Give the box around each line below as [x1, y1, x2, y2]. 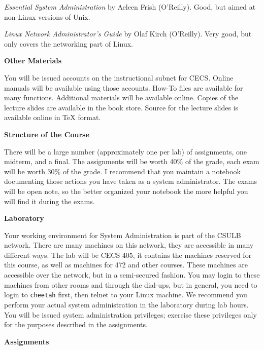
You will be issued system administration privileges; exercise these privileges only [4, 309, 257, 320]
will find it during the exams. [4, 196, 95, 206]
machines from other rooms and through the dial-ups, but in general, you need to [4, 279, 257, 290]
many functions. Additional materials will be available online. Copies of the [4, 92, 239, 103]
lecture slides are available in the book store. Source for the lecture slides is [4, 102, 239, 112]
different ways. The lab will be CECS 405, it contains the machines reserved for [4, 249, 252, 260]
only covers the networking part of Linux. [4, 38, 133, 49]
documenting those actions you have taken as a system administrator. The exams [4, 176, 257, 186]
